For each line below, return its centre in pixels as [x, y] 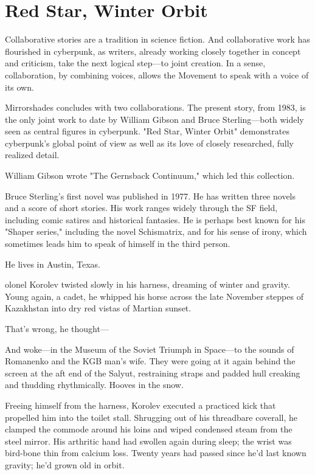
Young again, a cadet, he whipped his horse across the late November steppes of [154, 296]
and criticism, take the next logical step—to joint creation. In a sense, [135, 63]
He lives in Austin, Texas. [53, 264]
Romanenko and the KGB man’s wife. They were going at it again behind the [150, 361]
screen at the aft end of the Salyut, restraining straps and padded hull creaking [153, 373]
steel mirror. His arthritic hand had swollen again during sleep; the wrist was [148, 441]
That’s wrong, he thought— [57, 328]
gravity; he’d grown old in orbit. [65, 464]
